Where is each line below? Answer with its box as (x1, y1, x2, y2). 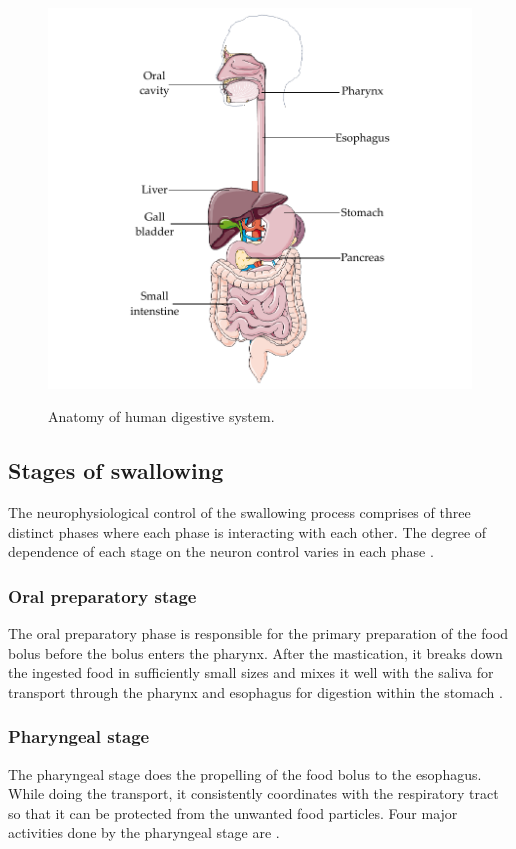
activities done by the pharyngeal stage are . (8, 822, 280, 843)
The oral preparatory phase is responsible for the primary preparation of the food (8, 622, 509, 643)
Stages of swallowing (8, 455, 224, 486)
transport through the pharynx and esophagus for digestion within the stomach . (8, 681, 503, 702)
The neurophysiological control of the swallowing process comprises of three (8, 501, 471, 522)
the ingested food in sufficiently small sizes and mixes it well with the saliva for (8, 662, 494, 683)
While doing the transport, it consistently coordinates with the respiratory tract (8, 783, 499, 804)
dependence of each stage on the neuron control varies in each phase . (8, 541, 434, 562)
